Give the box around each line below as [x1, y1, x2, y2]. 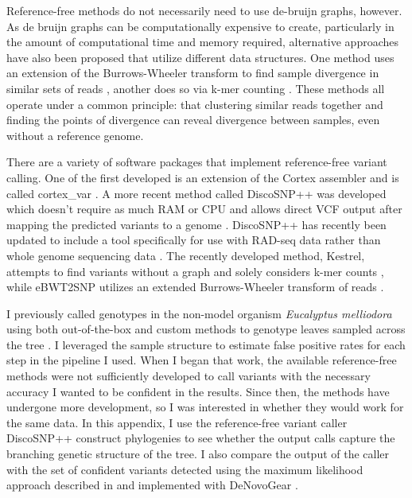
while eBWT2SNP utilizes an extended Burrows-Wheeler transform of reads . [6, 278, 384, 295]
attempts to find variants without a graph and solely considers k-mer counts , [6, 263, 384, 279]
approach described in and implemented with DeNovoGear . [6, 477, 298, 493]
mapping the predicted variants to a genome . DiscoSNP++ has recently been [6, 216, 387, 232]
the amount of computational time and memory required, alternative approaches [6, 33, 399, 50]
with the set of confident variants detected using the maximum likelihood [6, 461, 363, 477]
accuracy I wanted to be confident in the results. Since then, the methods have [6, 383, 390, 399]
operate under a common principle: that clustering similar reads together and [6, 95, 383, 112]
